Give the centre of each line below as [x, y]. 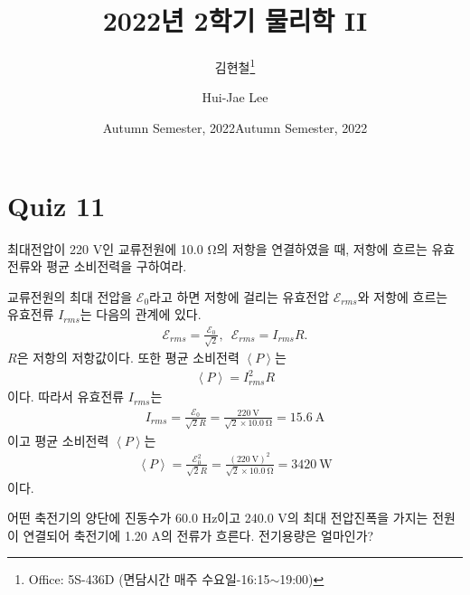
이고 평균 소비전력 [58, 440]
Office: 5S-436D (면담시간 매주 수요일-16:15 [149, 579]
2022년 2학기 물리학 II [235, 20]
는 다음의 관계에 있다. [141, 314]
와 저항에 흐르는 [403, 296]
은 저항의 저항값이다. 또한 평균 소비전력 [128, 358]
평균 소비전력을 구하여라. [117, 266]
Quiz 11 [56, 205]
